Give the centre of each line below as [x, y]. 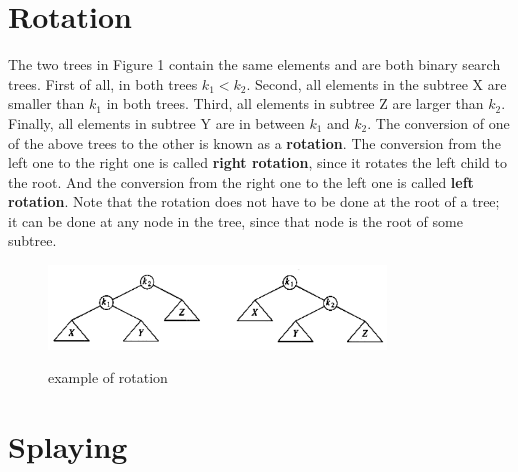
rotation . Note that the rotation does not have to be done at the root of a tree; [254, 201]
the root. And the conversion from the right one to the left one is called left [241, 181]
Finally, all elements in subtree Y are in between [156, 122]
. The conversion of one [438, 122]
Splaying [68, 446]
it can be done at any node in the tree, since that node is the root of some [235, 220]
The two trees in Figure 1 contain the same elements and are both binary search [254, 64]
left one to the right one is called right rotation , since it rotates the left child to [257, 162]
